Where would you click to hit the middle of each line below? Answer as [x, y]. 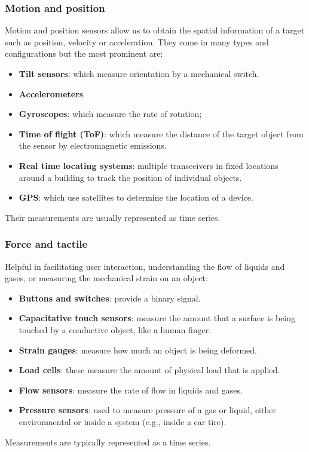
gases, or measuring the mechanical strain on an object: [106, 278]
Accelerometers [51, 93]
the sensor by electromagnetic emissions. [93, 145]
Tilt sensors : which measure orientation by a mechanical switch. [139, 73]
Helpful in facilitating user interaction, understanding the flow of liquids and [145, 266]
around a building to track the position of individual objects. [130, 177]
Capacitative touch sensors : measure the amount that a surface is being [157, 318]
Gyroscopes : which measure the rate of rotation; [110, 114]
